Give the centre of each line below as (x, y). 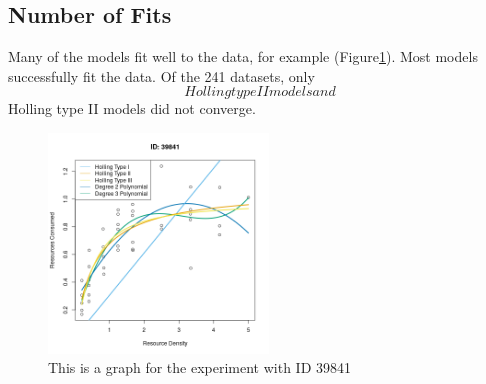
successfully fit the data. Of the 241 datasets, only (161, 75)
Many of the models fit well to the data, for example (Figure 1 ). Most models (243, 56)
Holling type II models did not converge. (132, 108)
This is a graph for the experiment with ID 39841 (200, 367)
